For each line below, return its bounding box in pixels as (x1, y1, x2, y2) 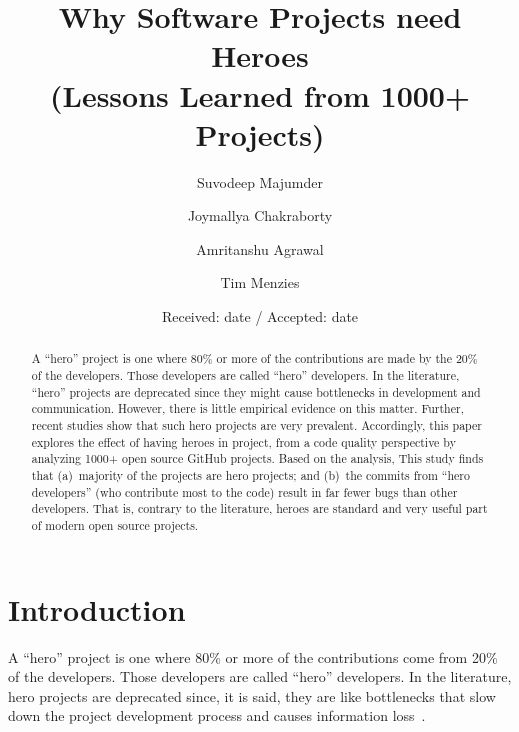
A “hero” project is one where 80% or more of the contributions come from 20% (8, 646, 498, 667)
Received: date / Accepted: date (161, 306, 359, 327)
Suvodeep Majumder (196, 171, 324, 192)
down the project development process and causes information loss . (8, 705, 426, 726)
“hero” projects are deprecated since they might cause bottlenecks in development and (31, 383, 481, 400)
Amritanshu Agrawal (196, 238, 324, 259)
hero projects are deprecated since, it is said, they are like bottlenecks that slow (8, 685, 496, 706)
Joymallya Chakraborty (187, 205, 333, 226)
